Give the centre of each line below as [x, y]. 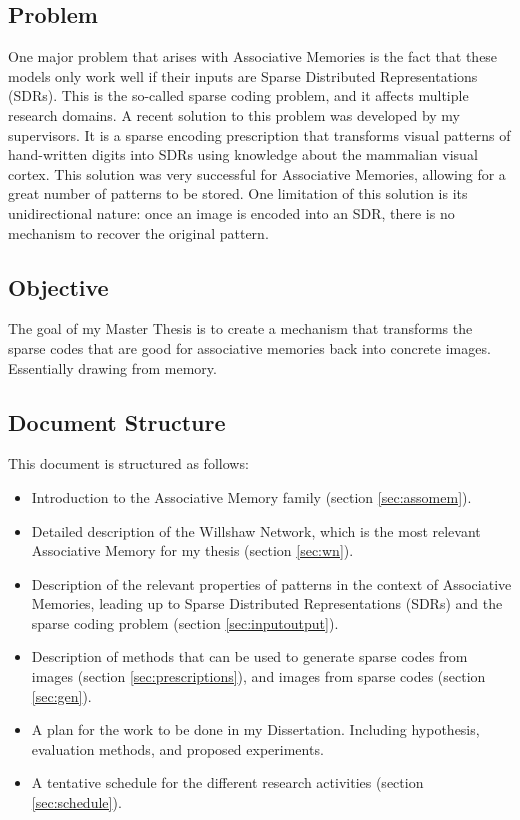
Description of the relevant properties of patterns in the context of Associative [271, 583]
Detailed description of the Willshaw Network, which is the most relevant [256, 530]
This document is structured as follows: [128, 463]
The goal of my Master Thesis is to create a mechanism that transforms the [240, 328]
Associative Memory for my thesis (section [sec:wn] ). [192, 550]
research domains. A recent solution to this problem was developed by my [234, 114]
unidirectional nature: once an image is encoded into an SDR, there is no [231, 212]
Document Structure [117, 421]
